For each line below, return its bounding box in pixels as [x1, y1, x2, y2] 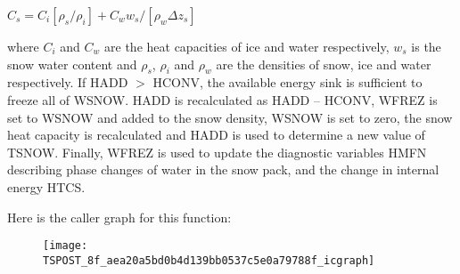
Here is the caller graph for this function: [7, 207, 232, 226]
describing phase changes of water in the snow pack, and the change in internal [7, 160, 439, 179]
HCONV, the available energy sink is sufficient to [152, 73, 423, 92]
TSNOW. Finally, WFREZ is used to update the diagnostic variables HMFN [7, 142, 427, 161]
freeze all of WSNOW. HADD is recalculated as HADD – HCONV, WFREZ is [7, 90, 438, 109]
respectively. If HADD [7, 73, 128, 92]
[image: [43, 239, 88, 253]
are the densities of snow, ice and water [216, 54, 431, 73]
